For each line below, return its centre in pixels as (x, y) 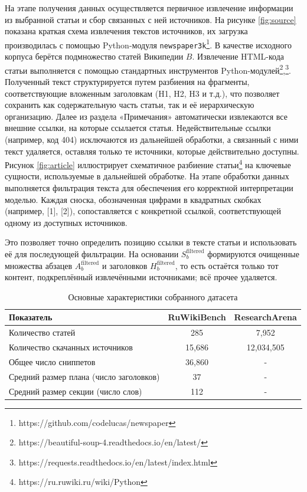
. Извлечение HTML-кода (238, 56)
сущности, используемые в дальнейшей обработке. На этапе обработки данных (147, 176)
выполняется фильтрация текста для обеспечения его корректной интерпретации (149, 187)
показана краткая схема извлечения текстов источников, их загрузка (126, 31)
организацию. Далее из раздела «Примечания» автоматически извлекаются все (146, 116)
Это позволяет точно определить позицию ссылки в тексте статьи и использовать (151, 242)
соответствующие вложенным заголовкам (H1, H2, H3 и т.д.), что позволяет (142, 93)
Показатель (31, 317)
